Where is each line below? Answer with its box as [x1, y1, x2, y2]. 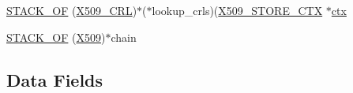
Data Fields [6, 67, 103, 91]
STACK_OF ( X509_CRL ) [6, 2, 137, 18]
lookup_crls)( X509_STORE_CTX [152, 2, 323, 18]
